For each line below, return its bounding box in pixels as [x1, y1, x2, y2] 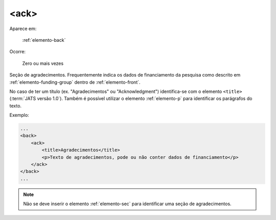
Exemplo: [9, 112, 29, 118]
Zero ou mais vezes [22, 60, 64, 66]
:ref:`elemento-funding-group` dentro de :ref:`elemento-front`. [9, 79, 141, 85]
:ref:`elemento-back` [22, 37, 66, 43]
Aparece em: [9, 26, 37, 32]
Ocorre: [9, 48, 26, 55]
